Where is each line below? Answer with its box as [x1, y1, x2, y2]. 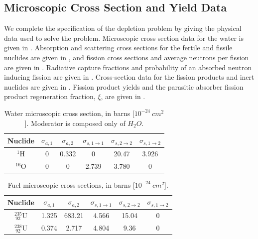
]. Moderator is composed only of [24, 118, 126, 128]
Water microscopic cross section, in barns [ [4, 108, 134, 118]
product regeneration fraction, [4, 91, 96, 102]
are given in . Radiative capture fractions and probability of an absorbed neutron [4, 62, 252, 72]
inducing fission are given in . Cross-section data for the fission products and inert [4, 72, 255, 82]
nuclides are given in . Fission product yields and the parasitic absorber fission [4, 81, 244, 92]
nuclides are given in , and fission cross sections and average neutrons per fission [4, 52, 249, 62]
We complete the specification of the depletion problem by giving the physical [4, 23, 242, 33]
